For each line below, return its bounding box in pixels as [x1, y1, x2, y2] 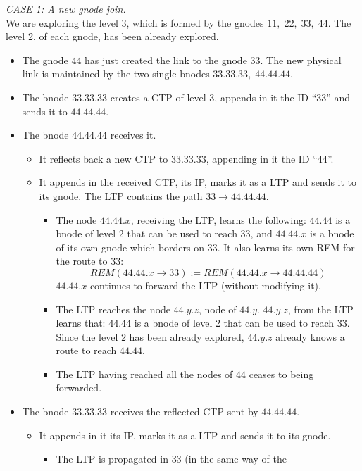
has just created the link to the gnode [85, 52, 247, 67]
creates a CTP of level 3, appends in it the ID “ [110, 89, 317, 104]
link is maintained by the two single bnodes [22, 66, 210, 81]
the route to [56, 253, 108, 268]
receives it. [110, 127, 156, 142]
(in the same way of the [185, 451, 287, 466]
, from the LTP [287, 301, 354, 316]
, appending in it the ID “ [206, 151, 318, 165]
